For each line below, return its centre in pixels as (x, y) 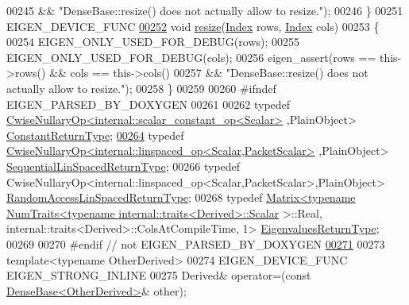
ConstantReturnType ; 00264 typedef (95, 135)
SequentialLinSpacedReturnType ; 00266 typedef (123, 166)
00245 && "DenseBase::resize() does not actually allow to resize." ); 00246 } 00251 (205, 10)
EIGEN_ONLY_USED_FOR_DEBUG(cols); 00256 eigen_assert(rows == (191, 57)
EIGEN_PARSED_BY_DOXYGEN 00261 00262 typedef (149, 104)
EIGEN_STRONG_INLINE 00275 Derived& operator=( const (159, 275)
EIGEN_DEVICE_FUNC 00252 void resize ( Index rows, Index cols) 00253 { (193, 26)
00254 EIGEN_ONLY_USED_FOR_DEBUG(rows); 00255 (153, 42)
